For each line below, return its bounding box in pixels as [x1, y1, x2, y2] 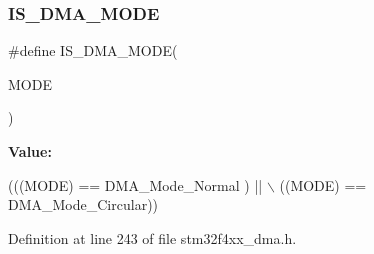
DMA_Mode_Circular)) [8, 194, 159, 215]
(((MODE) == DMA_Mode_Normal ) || [8, 174, 263, 195]
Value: [8, 141, 52, 161]
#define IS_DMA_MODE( [8, 40, 178, 61]
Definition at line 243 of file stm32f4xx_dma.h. [8, 227, 297, 248]
